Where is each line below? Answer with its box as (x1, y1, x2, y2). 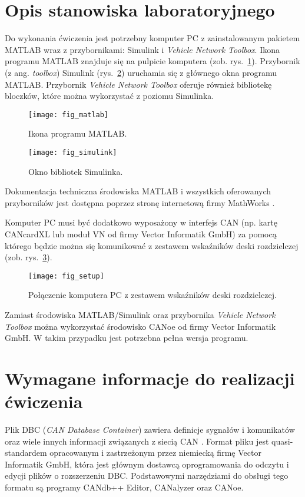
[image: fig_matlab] (28, 110, 109, 119)
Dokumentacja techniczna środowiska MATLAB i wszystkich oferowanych (5, 185, 271, 197)
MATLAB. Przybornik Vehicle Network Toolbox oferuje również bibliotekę (5, 78, 272, 90)
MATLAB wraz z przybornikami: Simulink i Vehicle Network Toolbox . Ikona (5, 43, 280, 55)
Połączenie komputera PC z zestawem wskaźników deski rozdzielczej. (28, 289, 277, 301)
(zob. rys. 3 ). (5, 251, 52, 263)
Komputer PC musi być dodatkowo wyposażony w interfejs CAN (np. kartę (5, 216, 277, 228)
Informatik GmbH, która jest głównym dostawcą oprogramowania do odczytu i (5, 458, 289, 470)
